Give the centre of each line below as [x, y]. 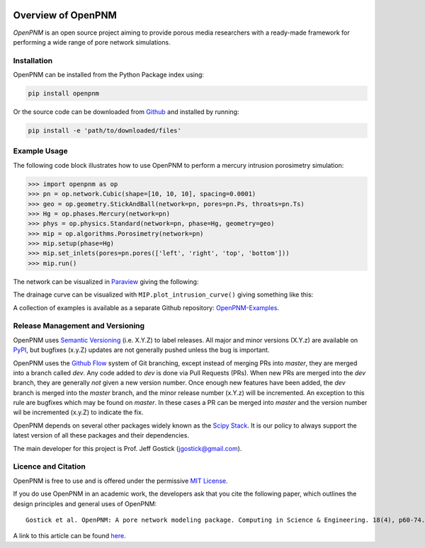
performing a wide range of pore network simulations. [92, 42]
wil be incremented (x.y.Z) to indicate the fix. [78, 412]
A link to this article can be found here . [70, 536]
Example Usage [40, 151]
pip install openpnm [63, 93]
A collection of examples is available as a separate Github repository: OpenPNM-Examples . [146, 307]
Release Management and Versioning [79, 326]
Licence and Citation [50, 467]
